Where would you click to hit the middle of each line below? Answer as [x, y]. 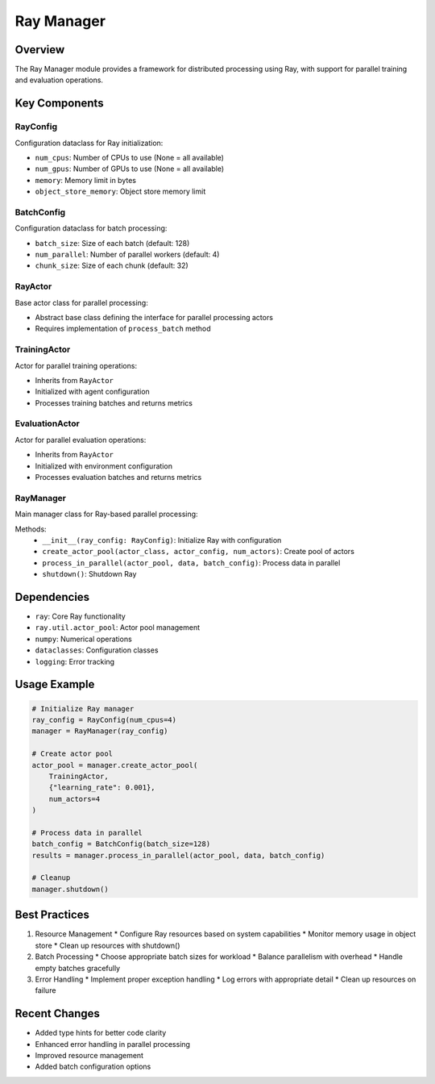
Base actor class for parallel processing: [81, 302]
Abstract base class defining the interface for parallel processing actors [154, 318]
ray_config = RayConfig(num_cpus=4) [104, 719]
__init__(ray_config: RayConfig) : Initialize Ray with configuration [162, 540]
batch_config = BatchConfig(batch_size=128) [121, 844]
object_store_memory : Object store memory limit [120, 192]
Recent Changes [58, 1013]
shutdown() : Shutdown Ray [89, 574]
